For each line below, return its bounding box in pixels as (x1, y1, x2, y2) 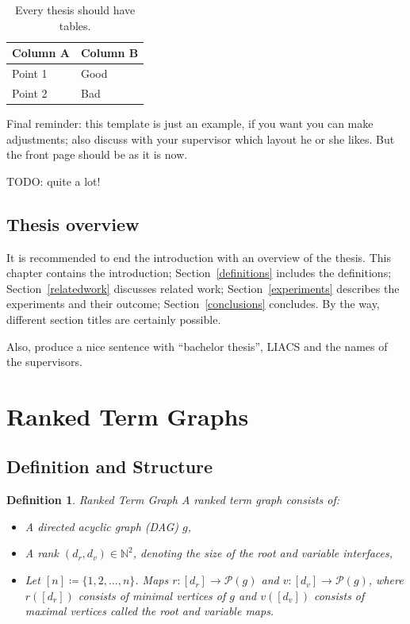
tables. (59, 17, 91, 33)
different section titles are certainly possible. (6, 310, 221, 327)
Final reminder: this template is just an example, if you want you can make (6, 114, 374, 131)
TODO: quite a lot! (6, 172, 101, 189)
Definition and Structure (6, 454, 213, 479)
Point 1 (12, 65, 48, 82)
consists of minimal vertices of (78, 587, 226, 603)
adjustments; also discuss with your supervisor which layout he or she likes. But (6, 130, 395, 147)
